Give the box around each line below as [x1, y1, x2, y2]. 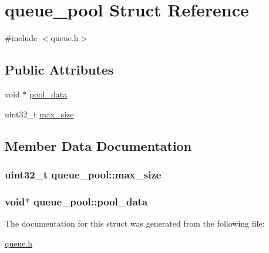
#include [5, 32, 38, 44]
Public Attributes [5, 60, 114, 79]
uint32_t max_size [5, 107, 74, 120]
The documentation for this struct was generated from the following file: [5, 217, 265, 229]
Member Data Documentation [5, 136, 192, 154]
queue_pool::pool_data [33, 194, 148, 208]
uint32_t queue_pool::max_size [5, 167, 162, 181]
